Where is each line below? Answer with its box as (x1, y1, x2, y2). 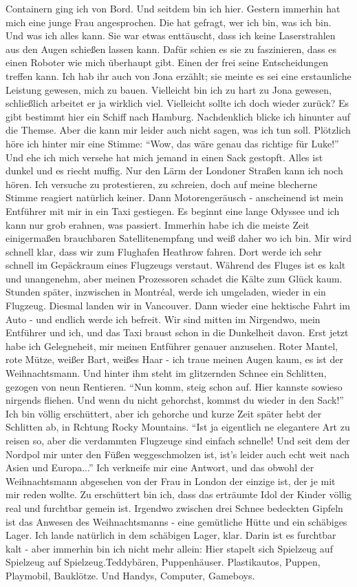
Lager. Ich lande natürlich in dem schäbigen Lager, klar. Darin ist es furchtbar (6, 528, 336, 542)
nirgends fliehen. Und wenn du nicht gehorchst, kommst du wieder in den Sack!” (6, 393, 344, 407)
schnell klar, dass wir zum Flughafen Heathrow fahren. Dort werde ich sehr (6, 244, 322, 258)
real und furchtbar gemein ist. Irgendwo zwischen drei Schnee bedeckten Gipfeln (6, 500, 343, 515)
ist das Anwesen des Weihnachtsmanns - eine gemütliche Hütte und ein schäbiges (6, 514, 347, 528)
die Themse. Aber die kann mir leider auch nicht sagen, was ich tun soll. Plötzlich (6, 123, 351, 137)
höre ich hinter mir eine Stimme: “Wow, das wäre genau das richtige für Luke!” (6, 136, 339, 150)
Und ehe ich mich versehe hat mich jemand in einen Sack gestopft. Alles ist (6, 150, 323, 164)
